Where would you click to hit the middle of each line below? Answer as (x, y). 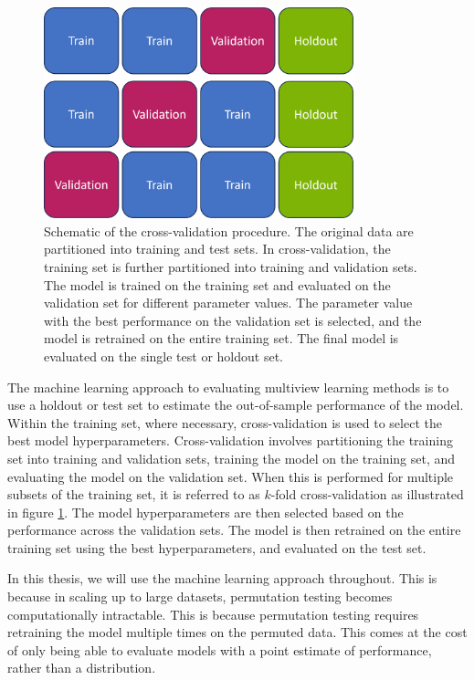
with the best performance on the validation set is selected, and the (233, 320)
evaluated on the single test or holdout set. (163, 356)
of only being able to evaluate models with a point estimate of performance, (220, 649)
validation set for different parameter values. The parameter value (228, 303)
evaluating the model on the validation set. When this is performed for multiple (231, 476)
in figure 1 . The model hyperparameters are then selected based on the (205, 512)
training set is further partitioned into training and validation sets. (231, 266)
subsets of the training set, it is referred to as (134, 494)
